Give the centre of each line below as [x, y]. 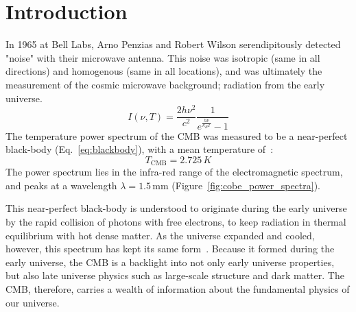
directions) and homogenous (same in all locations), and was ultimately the [164, 71]
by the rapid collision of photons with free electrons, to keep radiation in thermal [176, 221]
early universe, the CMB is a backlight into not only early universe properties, [170, 262]
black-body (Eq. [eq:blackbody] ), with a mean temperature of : [140, 149]
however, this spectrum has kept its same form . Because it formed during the [170, 249]
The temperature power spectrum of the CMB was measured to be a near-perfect [177, 135]
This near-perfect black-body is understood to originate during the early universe [176, 208]
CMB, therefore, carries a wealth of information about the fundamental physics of [178, 288]
